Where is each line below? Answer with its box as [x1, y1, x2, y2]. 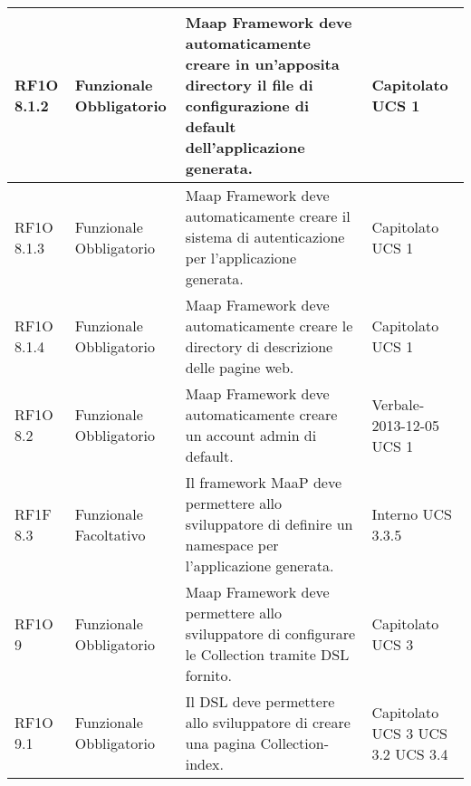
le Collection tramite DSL [185, 644, 350, 665]
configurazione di [185, 95, 310, 116]
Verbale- [371, 393, 425, 415]
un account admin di [185, 425, 317, 446]
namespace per [185, 534, 279, 555]
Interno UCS [371, 503, 452, 524]
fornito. [185, 665, 232, 685]
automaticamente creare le [185, 315, 353, 336]
